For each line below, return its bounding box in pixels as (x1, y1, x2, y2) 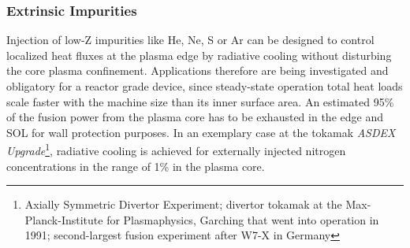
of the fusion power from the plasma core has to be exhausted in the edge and (6, 109, 383, 125)
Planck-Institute (24, 211, 103, 228)
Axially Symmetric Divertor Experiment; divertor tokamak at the (24, 196, 342, 213)
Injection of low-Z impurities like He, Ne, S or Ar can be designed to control (6, 31, 375, 48)
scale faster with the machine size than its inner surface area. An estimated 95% (6, 93, 394, 109)
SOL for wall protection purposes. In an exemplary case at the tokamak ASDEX (6, 124, 396, 140)
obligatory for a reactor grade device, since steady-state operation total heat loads (6, 78, 403, 94)
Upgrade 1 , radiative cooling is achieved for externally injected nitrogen (6, 140, 346, 159)
